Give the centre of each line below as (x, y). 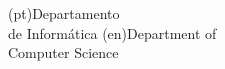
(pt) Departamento (64, 13)
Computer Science (63, 52)
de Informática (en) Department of (112, 32)
